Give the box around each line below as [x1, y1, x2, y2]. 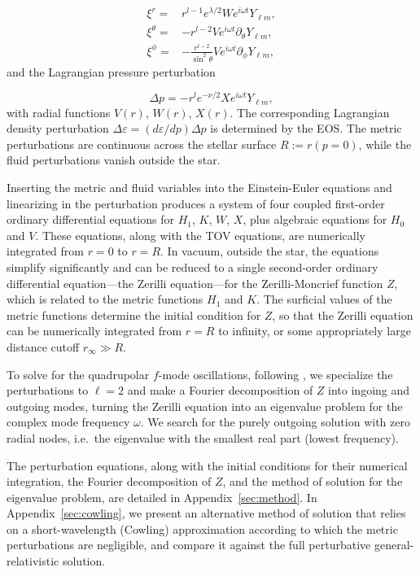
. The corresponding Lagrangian [230, 103, 390, 120]
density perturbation [7, 120, 109, 137]
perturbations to [7, 382, 89, 399]
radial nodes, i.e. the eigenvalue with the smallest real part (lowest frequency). [7, 429, 399, 446]
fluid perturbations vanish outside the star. [7, 151, 221, 168]
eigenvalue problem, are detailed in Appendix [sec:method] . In [7, 488, 317, 505]
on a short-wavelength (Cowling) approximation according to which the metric [7, 520, 398, 537]
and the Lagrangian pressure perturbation [7, 63, 216, 80]
